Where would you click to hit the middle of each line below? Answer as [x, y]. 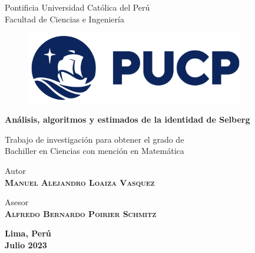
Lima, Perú [28, 233]
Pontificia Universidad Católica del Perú [77, 7]
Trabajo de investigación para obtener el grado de [95, 139]
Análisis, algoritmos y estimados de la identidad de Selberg [127, 119]
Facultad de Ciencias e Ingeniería [64, 19]
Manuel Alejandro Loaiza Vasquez [80, 182]
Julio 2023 [26, 245]
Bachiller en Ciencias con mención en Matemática [95, 151]
